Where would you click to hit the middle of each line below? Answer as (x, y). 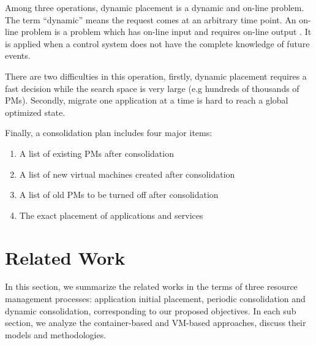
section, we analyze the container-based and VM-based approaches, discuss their (156, 323)
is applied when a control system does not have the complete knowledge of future (157, 43)
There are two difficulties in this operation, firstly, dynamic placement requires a (156, 76)
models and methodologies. (56, 334)
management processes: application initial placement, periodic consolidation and (155, 299)
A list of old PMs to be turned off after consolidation (119, 195)
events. (18, 55)
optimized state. (35, 112)
